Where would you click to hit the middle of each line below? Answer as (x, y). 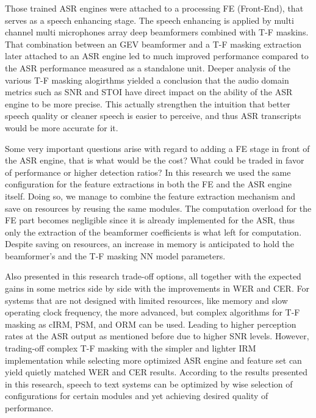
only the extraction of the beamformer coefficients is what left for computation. (153, 232)
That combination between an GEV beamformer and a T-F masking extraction (153, 44)
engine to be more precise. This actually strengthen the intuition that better (148, 103)
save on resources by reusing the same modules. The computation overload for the (158, 208)
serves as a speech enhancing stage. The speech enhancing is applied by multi (149, 20)
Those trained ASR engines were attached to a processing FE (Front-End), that (154, 8)
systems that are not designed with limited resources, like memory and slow (146, 300)
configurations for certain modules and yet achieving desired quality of (137, 396)
